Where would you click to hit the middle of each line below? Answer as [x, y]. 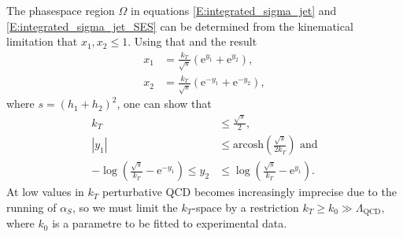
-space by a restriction [246, 207]
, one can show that [164, 104]
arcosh [248, 145]
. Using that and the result [192, 41]
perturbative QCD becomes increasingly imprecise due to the [249, 192]
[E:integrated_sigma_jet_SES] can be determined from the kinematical [180, 26]
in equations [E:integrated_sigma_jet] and [233, 10]
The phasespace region [61, 10]
